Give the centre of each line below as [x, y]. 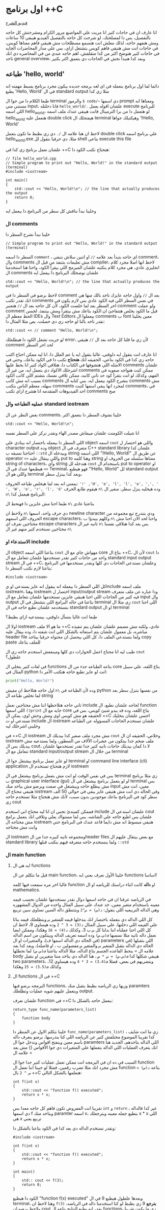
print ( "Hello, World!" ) [30, 681]
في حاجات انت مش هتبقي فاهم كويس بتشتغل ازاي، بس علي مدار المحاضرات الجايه [82, 48]
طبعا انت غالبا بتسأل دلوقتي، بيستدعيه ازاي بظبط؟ [51, 617]
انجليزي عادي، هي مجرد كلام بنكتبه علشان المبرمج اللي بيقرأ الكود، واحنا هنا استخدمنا [82, 267]
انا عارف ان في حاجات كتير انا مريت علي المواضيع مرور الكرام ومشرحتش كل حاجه [81, 32]
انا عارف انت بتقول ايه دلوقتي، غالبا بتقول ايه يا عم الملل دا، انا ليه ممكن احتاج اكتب [81, 354]
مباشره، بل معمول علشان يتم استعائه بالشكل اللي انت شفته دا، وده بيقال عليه [77, 632]
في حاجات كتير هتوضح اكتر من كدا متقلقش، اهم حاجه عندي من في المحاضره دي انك [82, 53]
